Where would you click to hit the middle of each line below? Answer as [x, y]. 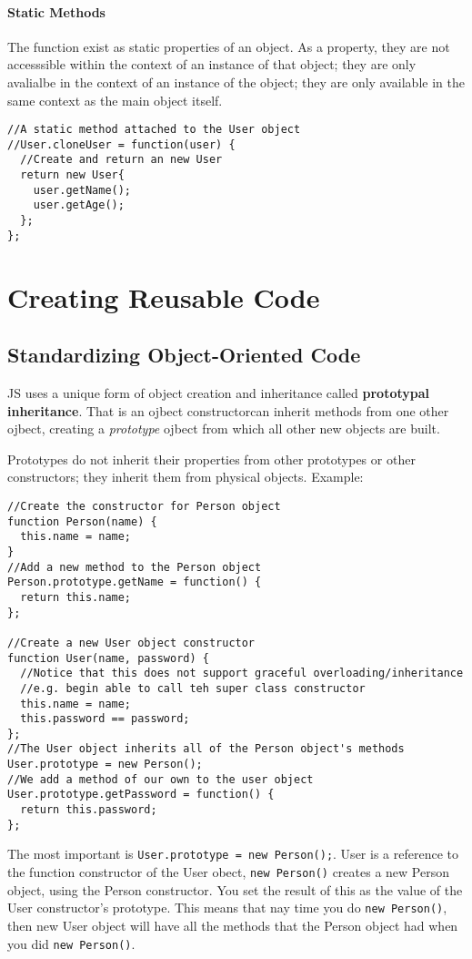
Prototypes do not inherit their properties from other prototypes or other [211, 459]
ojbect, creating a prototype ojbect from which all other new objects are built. [224, 428]
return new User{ [72, 175]
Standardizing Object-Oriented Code [184, 355]
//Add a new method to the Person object [135, 567]
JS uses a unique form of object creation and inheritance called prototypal [219, 393]
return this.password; [89, 810]
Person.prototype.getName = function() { [135, 582]
